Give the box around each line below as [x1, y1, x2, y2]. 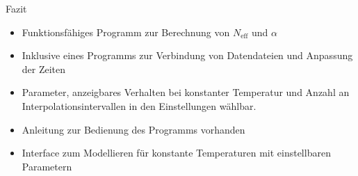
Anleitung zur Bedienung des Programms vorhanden [22, 122, 245, 136]
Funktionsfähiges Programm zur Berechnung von [22, 24, 230, 39]
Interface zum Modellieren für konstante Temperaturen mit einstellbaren [22, 145, 331, 160]
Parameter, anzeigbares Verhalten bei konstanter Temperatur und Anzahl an [22, 85, 350, 99]
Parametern [22, 159, 72, 173]
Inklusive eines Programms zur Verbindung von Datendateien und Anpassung [22, 48, 353, 63]
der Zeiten [22, 61, 66, 76]
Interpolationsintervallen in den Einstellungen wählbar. [22, 98, 257, 113]
